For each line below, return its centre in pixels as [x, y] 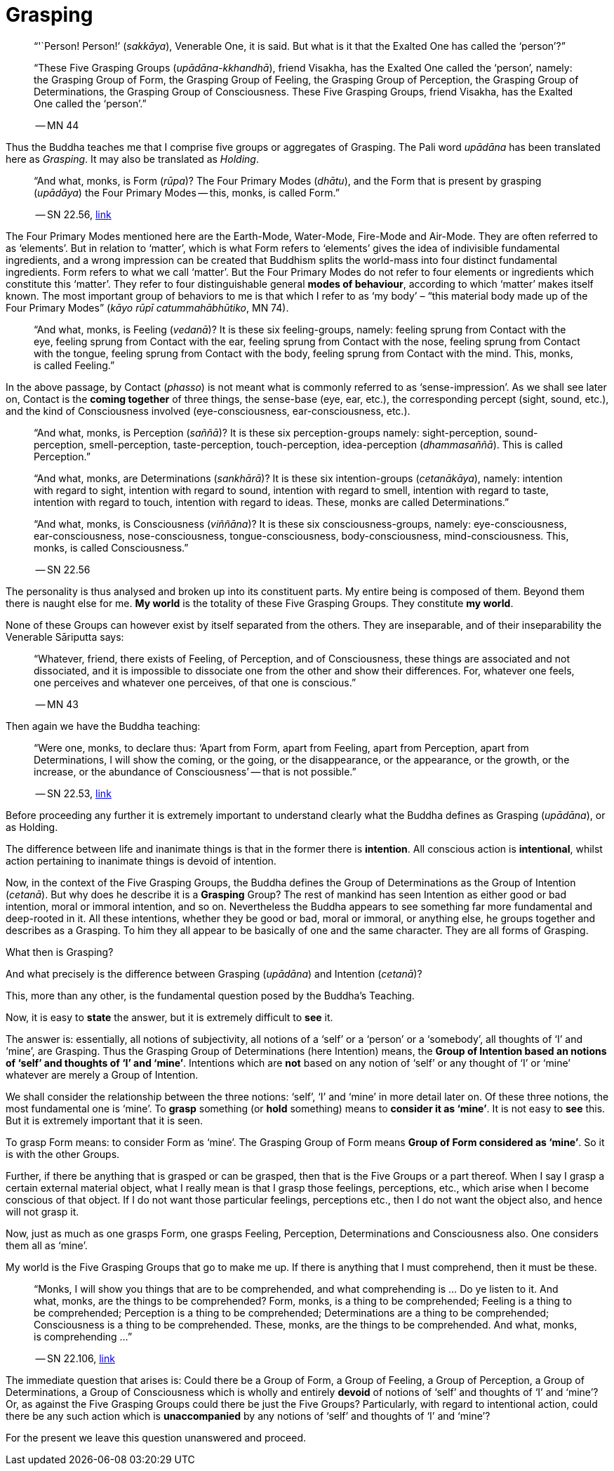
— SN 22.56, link [73, 214]
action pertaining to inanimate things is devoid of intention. [141, 860]
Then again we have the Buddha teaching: [103, 726]
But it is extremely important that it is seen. [105, 1120]
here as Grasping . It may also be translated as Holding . [132, 159]
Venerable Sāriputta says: [65, 637]
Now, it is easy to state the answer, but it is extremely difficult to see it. [169, 1017]
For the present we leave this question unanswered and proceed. [156, 1437]
